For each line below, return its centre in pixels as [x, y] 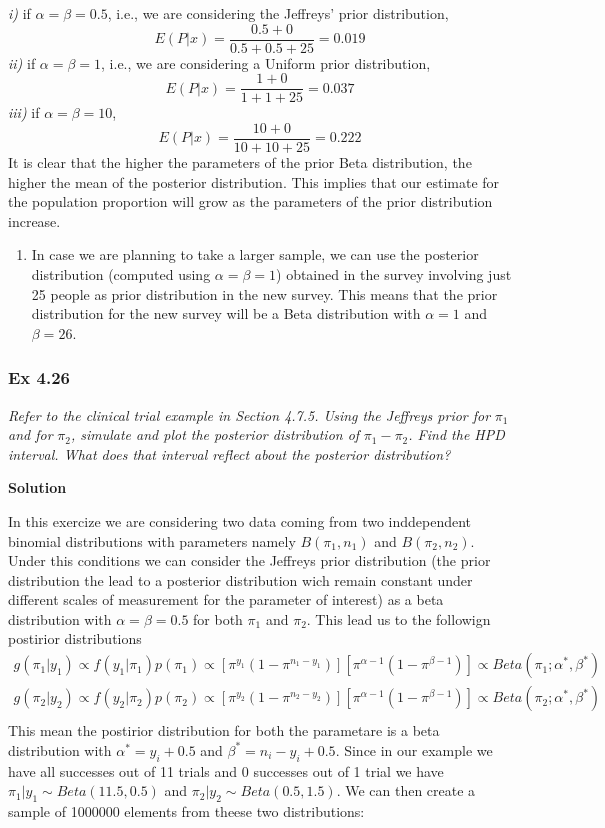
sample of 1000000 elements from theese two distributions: [186, 810]
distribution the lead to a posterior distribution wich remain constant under [240, 579]
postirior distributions [75, 638]
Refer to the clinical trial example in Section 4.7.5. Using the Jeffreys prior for [249, 414]
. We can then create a [406, 790]
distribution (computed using [121, 273]
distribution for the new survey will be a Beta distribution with [226, 313]
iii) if [24, 112]
